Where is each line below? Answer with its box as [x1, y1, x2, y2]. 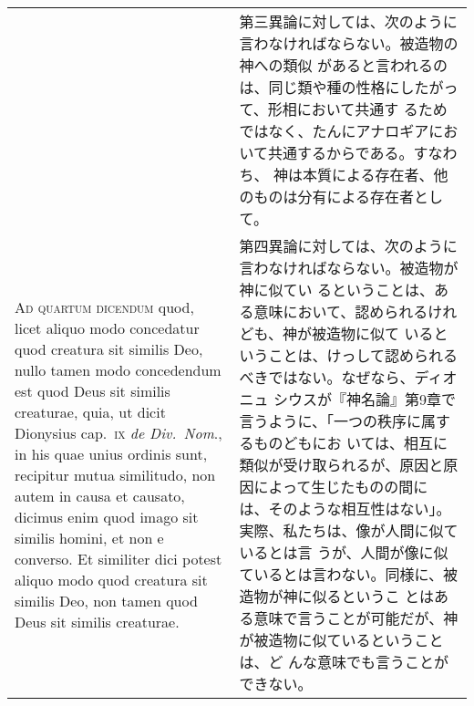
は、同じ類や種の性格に [239, 77, 400, 98]
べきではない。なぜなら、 [239, 367, 415, 388]
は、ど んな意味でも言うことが [239, 651, 448, 672]
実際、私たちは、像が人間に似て [239, 520, 459, 541]
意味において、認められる [253, 301, 428, 322]
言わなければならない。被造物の [239, 33, 459, 54]
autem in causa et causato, [15, 485, 185, 506]
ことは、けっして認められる [268, 345, 459, 366]
